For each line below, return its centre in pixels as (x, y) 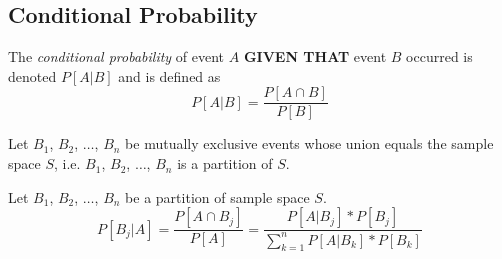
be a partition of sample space (217, 196)
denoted (32, 75)
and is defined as (169, 75)
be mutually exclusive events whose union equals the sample (309, 143)
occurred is (439, 56)
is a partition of (225, 163)
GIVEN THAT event (315, 56)
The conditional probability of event (116, 56)
